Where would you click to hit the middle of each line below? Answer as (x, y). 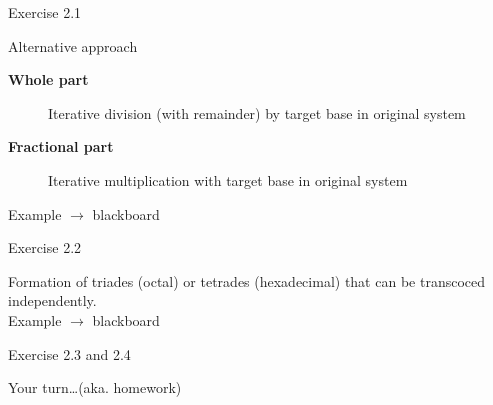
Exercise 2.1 (45, 12)
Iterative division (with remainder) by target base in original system (257, 112)
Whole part (48, 79)
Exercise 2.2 (45, 247)
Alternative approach (73, 45)
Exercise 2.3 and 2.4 (69, 353)
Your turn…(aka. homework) (95, 387)
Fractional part (61, 146)
